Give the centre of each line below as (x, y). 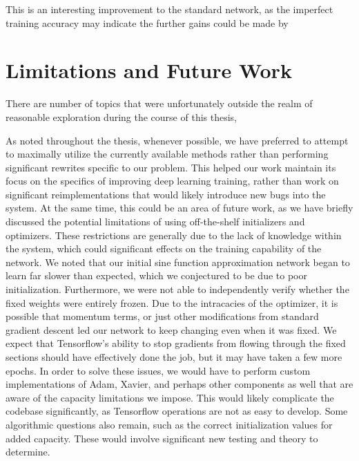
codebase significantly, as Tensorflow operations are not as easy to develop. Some (177, 411)
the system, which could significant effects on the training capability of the (164, 248)
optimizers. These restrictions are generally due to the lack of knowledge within (174, 235)
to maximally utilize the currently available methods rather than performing (167, 154)
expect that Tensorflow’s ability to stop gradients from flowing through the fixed (176, 343)
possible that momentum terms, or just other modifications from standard (162, 316)
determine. (28, 452)
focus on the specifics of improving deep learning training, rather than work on (172, 181)
